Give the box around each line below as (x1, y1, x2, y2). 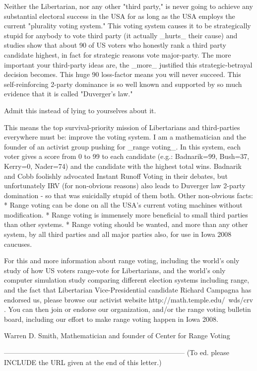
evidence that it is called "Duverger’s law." (4, 88, 133, 99)
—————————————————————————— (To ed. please (4, 347, 229, 357)
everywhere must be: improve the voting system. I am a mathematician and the (4, 132, 246, 142)
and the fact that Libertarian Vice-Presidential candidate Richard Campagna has (4, 285, 252, 295)
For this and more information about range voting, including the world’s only (4, 255, 240, 266)
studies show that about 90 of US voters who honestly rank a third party (4, 40, 226, 50)
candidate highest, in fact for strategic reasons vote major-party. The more (4, 49, 231, 60)
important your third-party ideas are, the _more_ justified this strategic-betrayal (4, 59, 253, 70)
